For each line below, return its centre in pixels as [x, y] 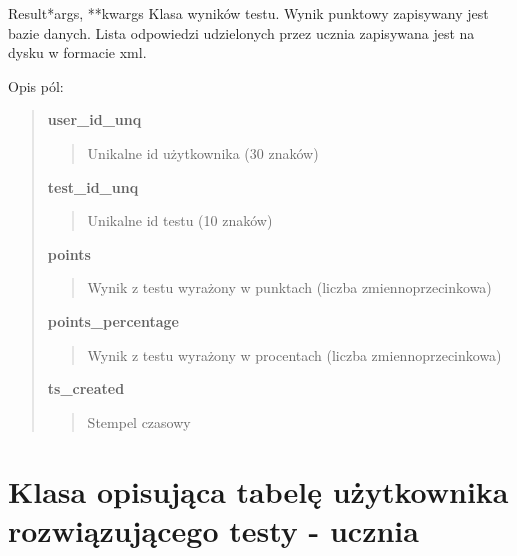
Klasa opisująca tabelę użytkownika [258, 490]
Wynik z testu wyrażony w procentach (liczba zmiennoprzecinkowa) [294, 354]
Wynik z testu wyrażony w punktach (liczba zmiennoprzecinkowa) [289, 287]
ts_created [86, 388]
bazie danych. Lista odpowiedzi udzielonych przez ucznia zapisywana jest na [241, 32]
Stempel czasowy [139, 421]
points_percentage [113, 320]
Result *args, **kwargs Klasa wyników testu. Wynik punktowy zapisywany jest [248, 13]
